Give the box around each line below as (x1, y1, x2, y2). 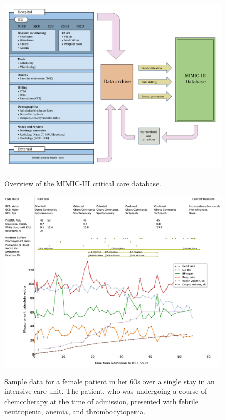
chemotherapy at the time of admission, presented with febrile (4, 396, 198, 407)
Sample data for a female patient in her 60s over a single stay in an (4, 375, 215, 386)
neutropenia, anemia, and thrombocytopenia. (4, 406, 146, 416)
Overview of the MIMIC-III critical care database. (4, 178, 162, 188)
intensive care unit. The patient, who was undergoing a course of (4, 386, 207, 396)
